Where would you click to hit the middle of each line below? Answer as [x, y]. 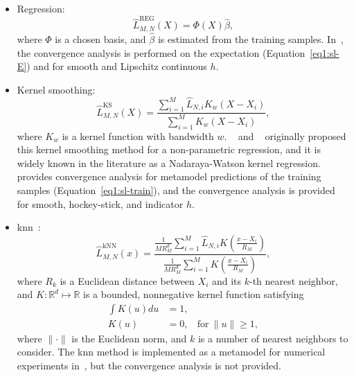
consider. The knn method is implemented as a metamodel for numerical [171, 352]
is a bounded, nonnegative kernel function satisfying [194, 294]
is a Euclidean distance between [127, 280]
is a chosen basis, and [100, 38]
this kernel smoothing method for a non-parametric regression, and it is [169, 149]
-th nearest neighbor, [294, 280]
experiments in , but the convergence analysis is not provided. [149, 366]
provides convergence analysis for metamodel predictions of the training [169, 176]
